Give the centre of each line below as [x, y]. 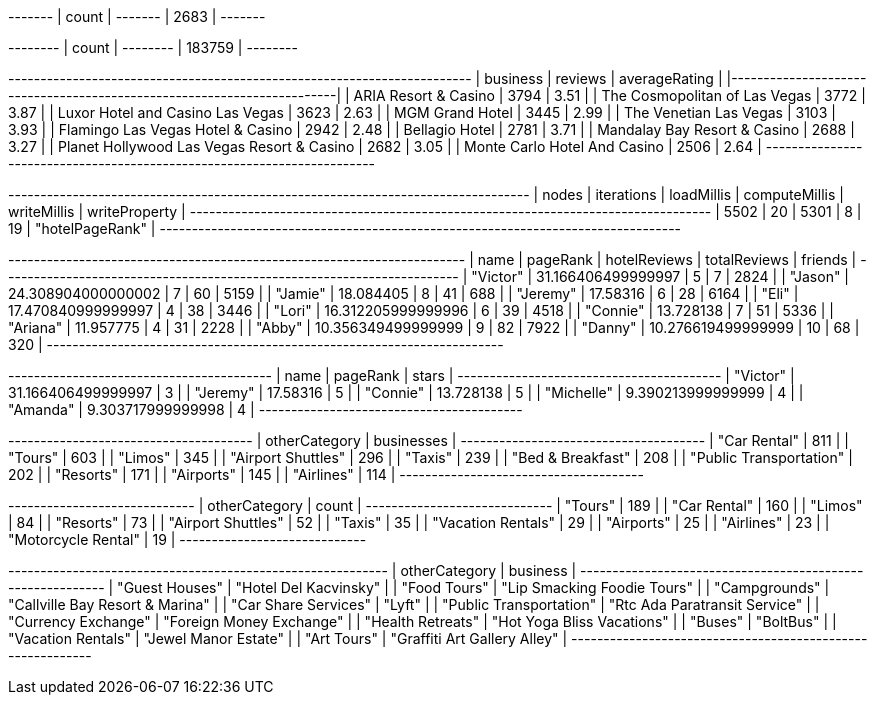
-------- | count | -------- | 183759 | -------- [153, 47]
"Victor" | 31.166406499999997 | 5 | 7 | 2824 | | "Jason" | [660, 276]
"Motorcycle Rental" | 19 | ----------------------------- [187, 539]
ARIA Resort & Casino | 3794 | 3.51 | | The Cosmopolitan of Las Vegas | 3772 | [609, 95]
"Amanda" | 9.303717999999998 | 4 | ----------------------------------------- [265, 409]
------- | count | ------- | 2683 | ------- [137, 16]
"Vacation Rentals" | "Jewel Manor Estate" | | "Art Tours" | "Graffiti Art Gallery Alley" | [288, 638]
